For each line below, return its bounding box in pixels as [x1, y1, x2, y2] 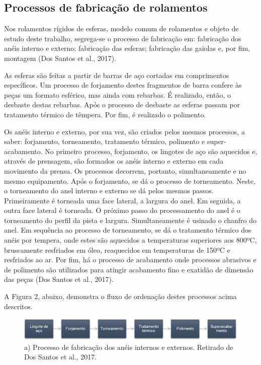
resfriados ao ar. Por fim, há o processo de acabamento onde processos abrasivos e [4, 254, 256, 265]
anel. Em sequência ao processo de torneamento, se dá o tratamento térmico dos [4, 225, 251, 235]
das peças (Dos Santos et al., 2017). [4, 274, 114, 284]
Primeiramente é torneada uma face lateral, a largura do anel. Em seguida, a [4, 195, 241, 205]
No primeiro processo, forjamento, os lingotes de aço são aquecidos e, [45, 145, 257, 156]
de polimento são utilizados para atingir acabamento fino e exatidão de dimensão [4, 264, 253, 274]
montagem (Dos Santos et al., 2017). [4, 52, 117, 63]
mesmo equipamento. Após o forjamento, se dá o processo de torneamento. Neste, [4, 175, 255, 186]
